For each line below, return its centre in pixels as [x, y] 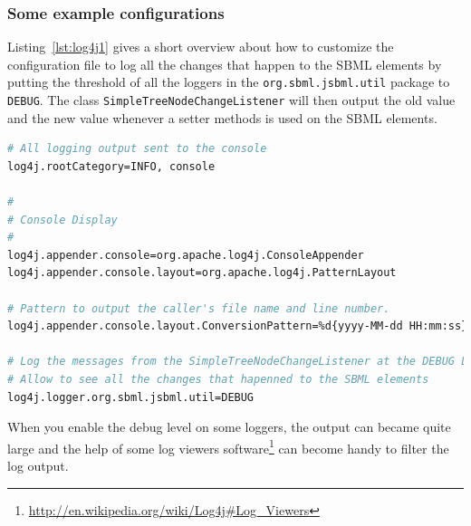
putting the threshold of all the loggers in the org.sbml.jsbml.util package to [229, 82]
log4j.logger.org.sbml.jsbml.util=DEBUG [131, 397]
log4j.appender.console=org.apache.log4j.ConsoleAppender [186, 255]
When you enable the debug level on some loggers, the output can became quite [229, 427]
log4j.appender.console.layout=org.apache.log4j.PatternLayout [202, 273]
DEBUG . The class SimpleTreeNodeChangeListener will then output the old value [231, 100]
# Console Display [62, 220]
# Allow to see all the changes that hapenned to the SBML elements [218, 380]
